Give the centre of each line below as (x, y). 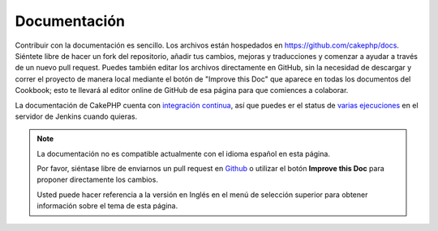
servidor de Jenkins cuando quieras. (76, 116)
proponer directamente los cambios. (97, 180)
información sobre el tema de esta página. (107, 206)
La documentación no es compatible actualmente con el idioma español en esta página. (183, 153)
